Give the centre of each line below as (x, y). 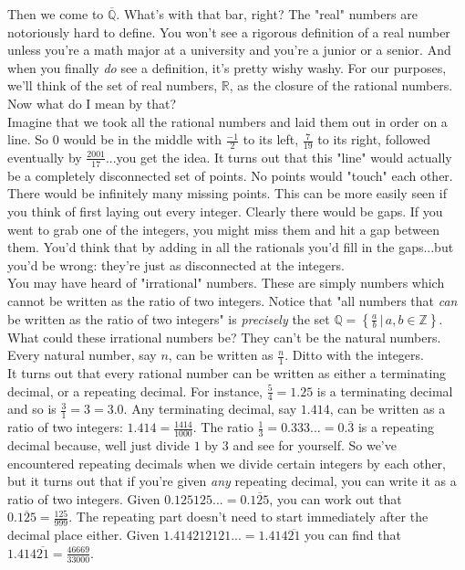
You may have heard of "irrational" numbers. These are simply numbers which (226, 283)
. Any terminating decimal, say (210, 409)
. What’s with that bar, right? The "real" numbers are (267, 14)
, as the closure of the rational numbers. (341, 85)
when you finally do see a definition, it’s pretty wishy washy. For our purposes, (227, 67)
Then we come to (56, 14)
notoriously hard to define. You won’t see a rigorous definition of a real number (229, 32)
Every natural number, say (82, 355)
